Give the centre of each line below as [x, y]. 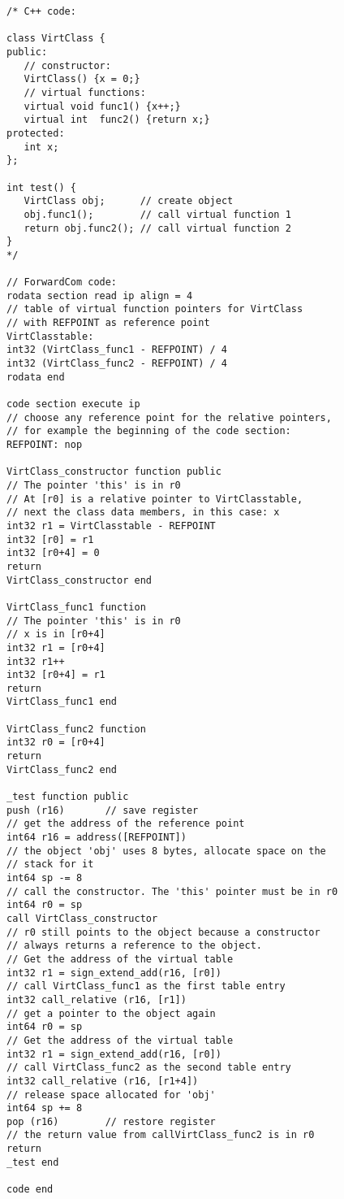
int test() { [41, 187]
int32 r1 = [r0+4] [56, 647]
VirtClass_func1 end [62, 702]
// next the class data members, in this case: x [143, 513]
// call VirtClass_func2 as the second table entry [149, 1068]
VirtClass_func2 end [62, 769]
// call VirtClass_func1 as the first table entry [146, 986]
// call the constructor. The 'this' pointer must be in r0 [172, 891]
